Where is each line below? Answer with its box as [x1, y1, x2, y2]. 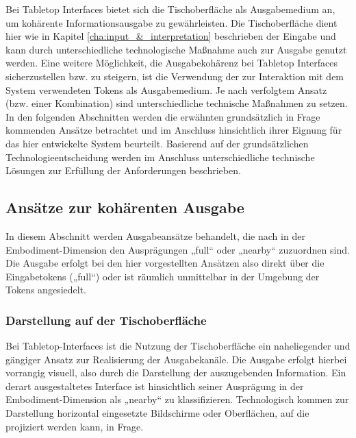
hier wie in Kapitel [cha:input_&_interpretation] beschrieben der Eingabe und [5, 29, 336, 43]
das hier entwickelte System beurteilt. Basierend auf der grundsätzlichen [5, 136, 309, 150]
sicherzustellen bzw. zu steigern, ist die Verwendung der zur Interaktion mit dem [5, 69, 344, 83]
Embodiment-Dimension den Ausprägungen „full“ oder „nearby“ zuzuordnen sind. [5, 242, 350, 256]
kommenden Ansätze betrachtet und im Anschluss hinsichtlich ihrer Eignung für [5, 123, 342, 137]
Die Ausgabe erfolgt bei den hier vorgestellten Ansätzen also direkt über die [5, 256, 325, 270]
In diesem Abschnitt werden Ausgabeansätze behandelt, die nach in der [5, 228, 305, 243]
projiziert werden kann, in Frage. [5, 419, 144, 433]
